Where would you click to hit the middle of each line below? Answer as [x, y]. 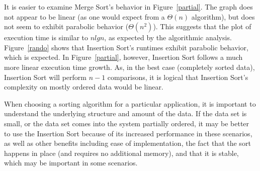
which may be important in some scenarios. [71, 163]
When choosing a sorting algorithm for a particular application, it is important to [130, 103]
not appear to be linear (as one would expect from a [84, 16]
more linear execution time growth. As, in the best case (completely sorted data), [129, 67]
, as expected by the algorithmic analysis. [168, 37]
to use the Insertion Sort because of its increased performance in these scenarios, [128, 133]
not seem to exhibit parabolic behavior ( [66, 26]
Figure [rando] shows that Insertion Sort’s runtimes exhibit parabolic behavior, [126, 47]
